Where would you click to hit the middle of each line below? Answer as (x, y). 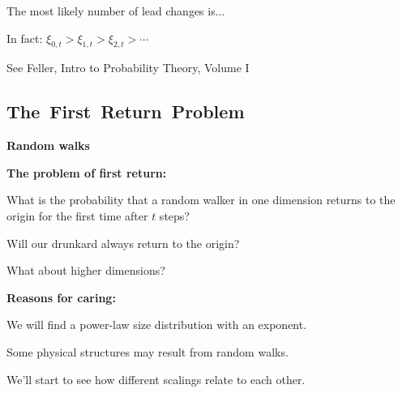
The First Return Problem (126, 111)
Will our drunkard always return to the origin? (123, 243)
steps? (174, 215)
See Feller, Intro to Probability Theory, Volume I (128, 68)
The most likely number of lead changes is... (116, 11)
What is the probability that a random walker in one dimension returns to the (201, 200)
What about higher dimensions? (86, 270)
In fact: (25, 38)
